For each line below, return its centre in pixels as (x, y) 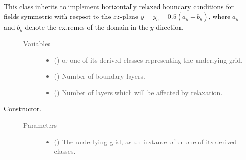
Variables (37, 44)
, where (219, 16)
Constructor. (23, 109)
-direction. (169, 27)
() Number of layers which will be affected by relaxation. (138, 92)
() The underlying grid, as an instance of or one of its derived (146, 141)
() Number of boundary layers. (99, 76)
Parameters (40, 125)
